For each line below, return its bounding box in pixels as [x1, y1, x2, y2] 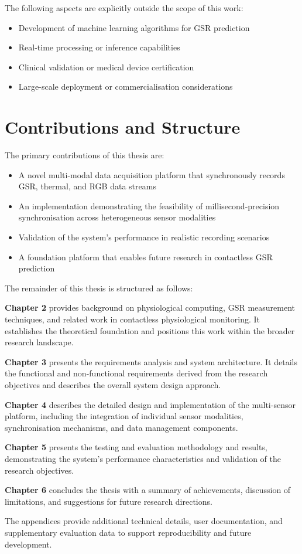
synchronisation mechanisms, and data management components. [5, 421, 238, 433]
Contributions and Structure [5, 115, 241, 139]
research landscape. [5, 336, 74, 348]
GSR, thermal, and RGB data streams [18, 180, 156, 192]
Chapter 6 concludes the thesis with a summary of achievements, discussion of [5, 484, 291, 496]
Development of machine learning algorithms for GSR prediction [18, 21, 250, 33]
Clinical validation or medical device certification [18, 60, 194, 73]
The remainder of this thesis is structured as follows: [5, 281, 193, 294]
